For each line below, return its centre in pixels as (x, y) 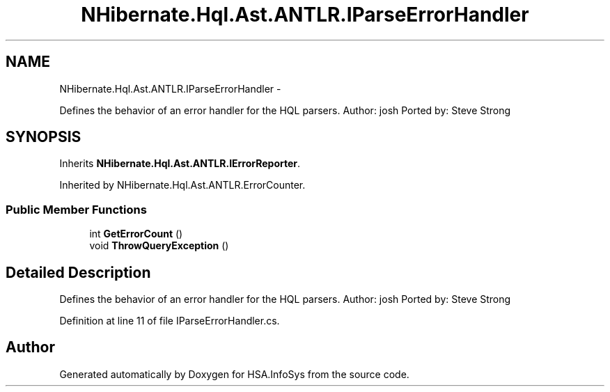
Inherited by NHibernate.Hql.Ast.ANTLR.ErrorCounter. (182, 185)
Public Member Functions (76, 209)
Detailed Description (78, 272)
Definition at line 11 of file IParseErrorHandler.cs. (170, 321)
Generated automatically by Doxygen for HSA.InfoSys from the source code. (234, 374)
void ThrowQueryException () (159, 246)
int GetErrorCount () (136, 234)
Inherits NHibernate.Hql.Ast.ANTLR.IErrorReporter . (180, 164)
